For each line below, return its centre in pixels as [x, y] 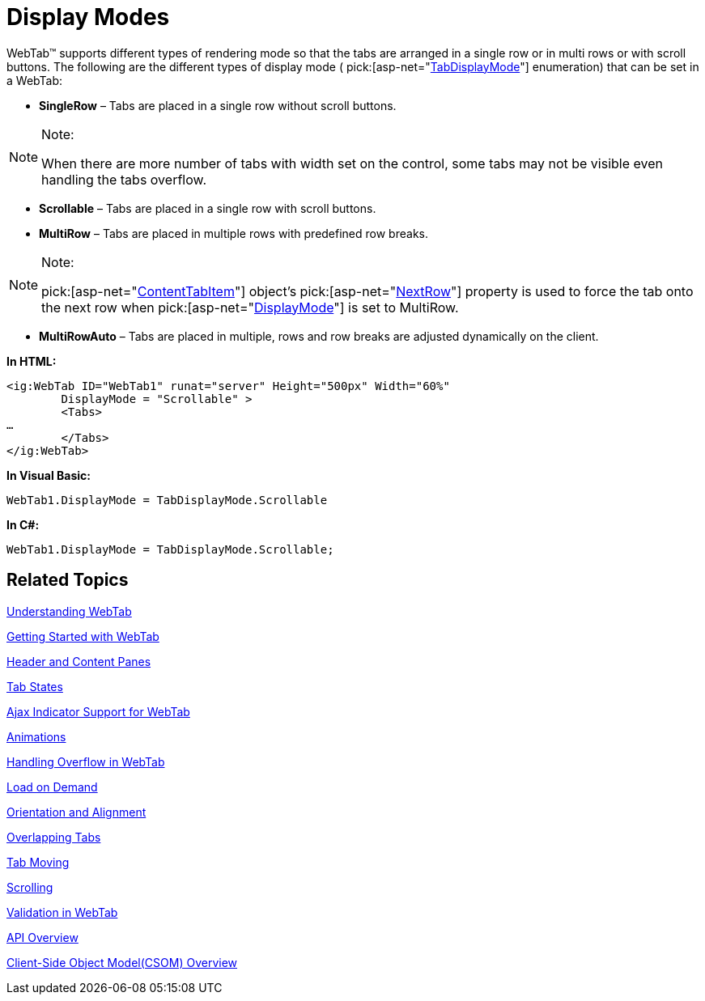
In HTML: [32, 361]
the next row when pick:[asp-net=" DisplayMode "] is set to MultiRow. [250, 307]
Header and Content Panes [79, 661]
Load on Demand [52, 787]
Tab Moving [38, 862]
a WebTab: [35, 80]
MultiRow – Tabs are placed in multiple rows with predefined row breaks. [234, 233]
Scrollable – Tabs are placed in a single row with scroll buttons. [208, 208]
